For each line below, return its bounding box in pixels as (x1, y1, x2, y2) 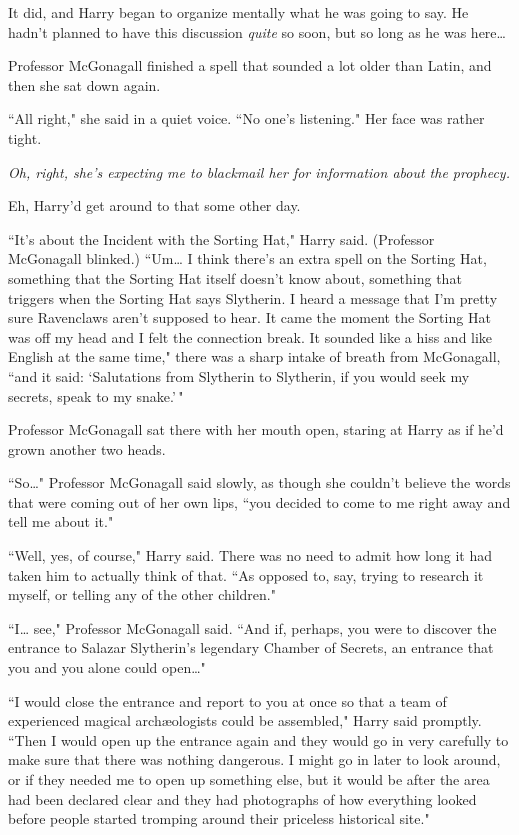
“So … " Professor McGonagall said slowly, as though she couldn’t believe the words (8, 472, 511, 493)
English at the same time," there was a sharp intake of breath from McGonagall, (8, 346, 501, 367)
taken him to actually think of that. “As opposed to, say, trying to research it (8, 564, 484, 585)
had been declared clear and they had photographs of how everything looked (8, 788, 477, 809)
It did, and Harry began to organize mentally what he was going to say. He (8, 2, 469, 22)
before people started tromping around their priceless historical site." (8, 808, 430, 829)
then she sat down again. (8, 74, 161, 95)
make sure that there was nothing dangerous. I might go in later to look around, (8, 749, 501, 770)
